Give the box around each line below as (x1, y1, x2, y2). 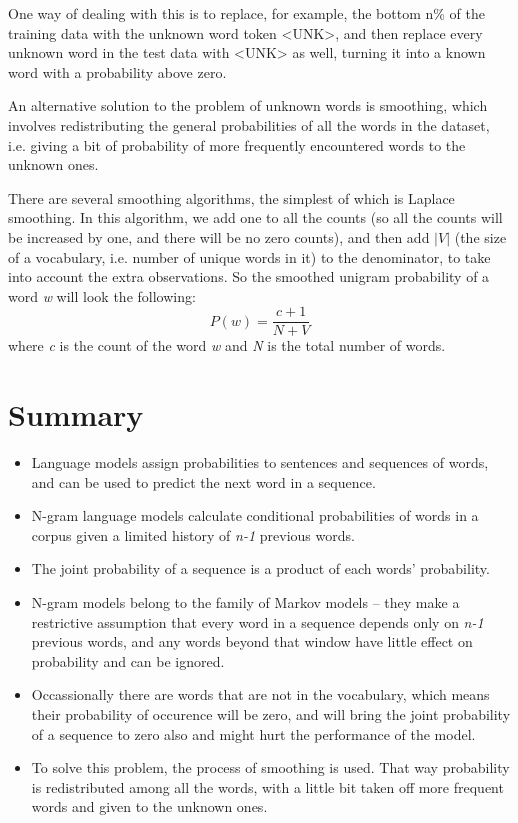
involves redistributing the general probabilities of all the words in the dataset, (8, 114, 490, 135)
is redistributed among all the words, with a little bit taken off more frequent (31, 776, 504, 797)
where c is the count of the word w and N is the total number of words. (8, 335, 446, 356)
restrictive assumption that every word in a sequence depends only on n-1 (31, 611, 484, 632)
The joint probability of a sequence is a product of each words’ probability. (31, 558, 490, 579)
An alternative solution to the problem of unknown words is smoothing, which (8, 95, 488, 116)
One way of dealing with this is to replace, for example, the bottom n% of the (8, 3, 485, 23)
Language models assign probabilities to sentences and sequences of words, (31, 452, 489, 473)
